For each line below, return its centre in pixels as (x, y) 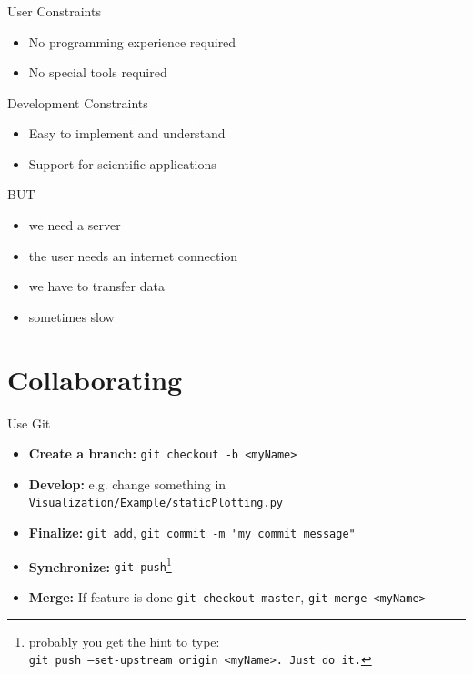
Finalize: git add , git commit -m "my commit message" (192, 533)
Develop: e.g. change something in (127, 483)
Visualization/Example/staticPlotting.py (156, 503)
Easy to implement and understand (127, 133)
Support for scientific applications (122, 163)
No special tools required (98, 72)
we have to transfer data (96, 286)
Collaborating (95, 379)
